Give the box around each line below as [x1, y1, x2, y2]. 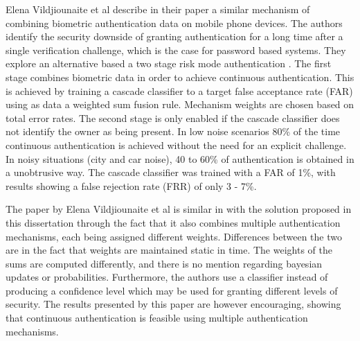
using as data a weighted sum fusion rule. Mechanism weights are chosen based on [6, 97, 354, 112]
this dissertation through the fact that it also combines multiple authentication [6, 215, 341, 229]
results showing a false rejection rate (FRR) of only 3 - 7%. [6, 178, 257, 193]
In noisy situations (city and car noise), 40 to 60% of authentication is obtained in [6, 151, 354, 166]
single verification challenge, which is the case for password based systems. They [6, 42, 346, 57]
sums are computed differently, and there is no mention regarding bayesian [6, 256, 323, 270]
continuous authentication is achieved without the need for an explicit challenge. [6, 137, 347, 152]
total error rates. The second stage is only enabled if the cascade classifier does [6, 110, 340, 125]
